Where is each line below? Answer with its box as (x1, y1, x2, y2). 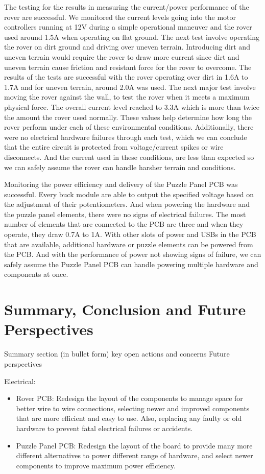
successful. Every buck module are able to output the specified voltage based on (4, 188, 254, 199)
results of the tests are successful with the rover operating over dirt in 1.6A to (4, 72, 248, 82)
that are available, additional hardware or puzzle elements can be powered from (4, 239, 253, 249)
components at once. (4, 269, 68, 279)
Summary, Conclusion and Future (4, 299, 246, 320)
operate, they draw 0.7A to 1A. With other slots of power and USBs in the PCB (4, 229, 256, 240)
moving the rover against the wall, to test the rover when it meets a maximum (4, 91, 250, 102)
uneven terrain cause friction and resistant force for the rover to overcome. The (4, 61, 252, 72)
